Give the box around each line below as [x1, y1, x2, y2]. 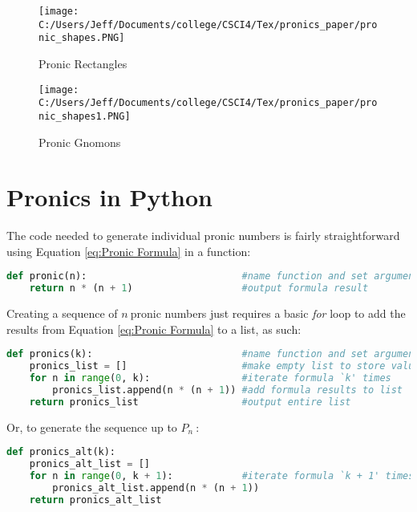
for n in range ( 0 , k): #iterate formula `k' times [29, 372, 391, 384]
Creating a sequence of [6, 305, 118, 322]
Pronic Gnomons [38, 133, 121, 150]
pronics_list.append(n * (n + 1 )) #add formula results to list [52, 384, 403, 396]
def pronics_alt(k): [6, 446, 116, 458]
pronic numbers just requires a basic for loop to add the [130, 305, 406, 322]
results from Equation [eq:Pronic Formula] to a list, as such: [6, 320, 302, 337]
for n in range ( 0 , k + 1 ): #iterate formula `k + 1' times [29, 470, 415, 482]
